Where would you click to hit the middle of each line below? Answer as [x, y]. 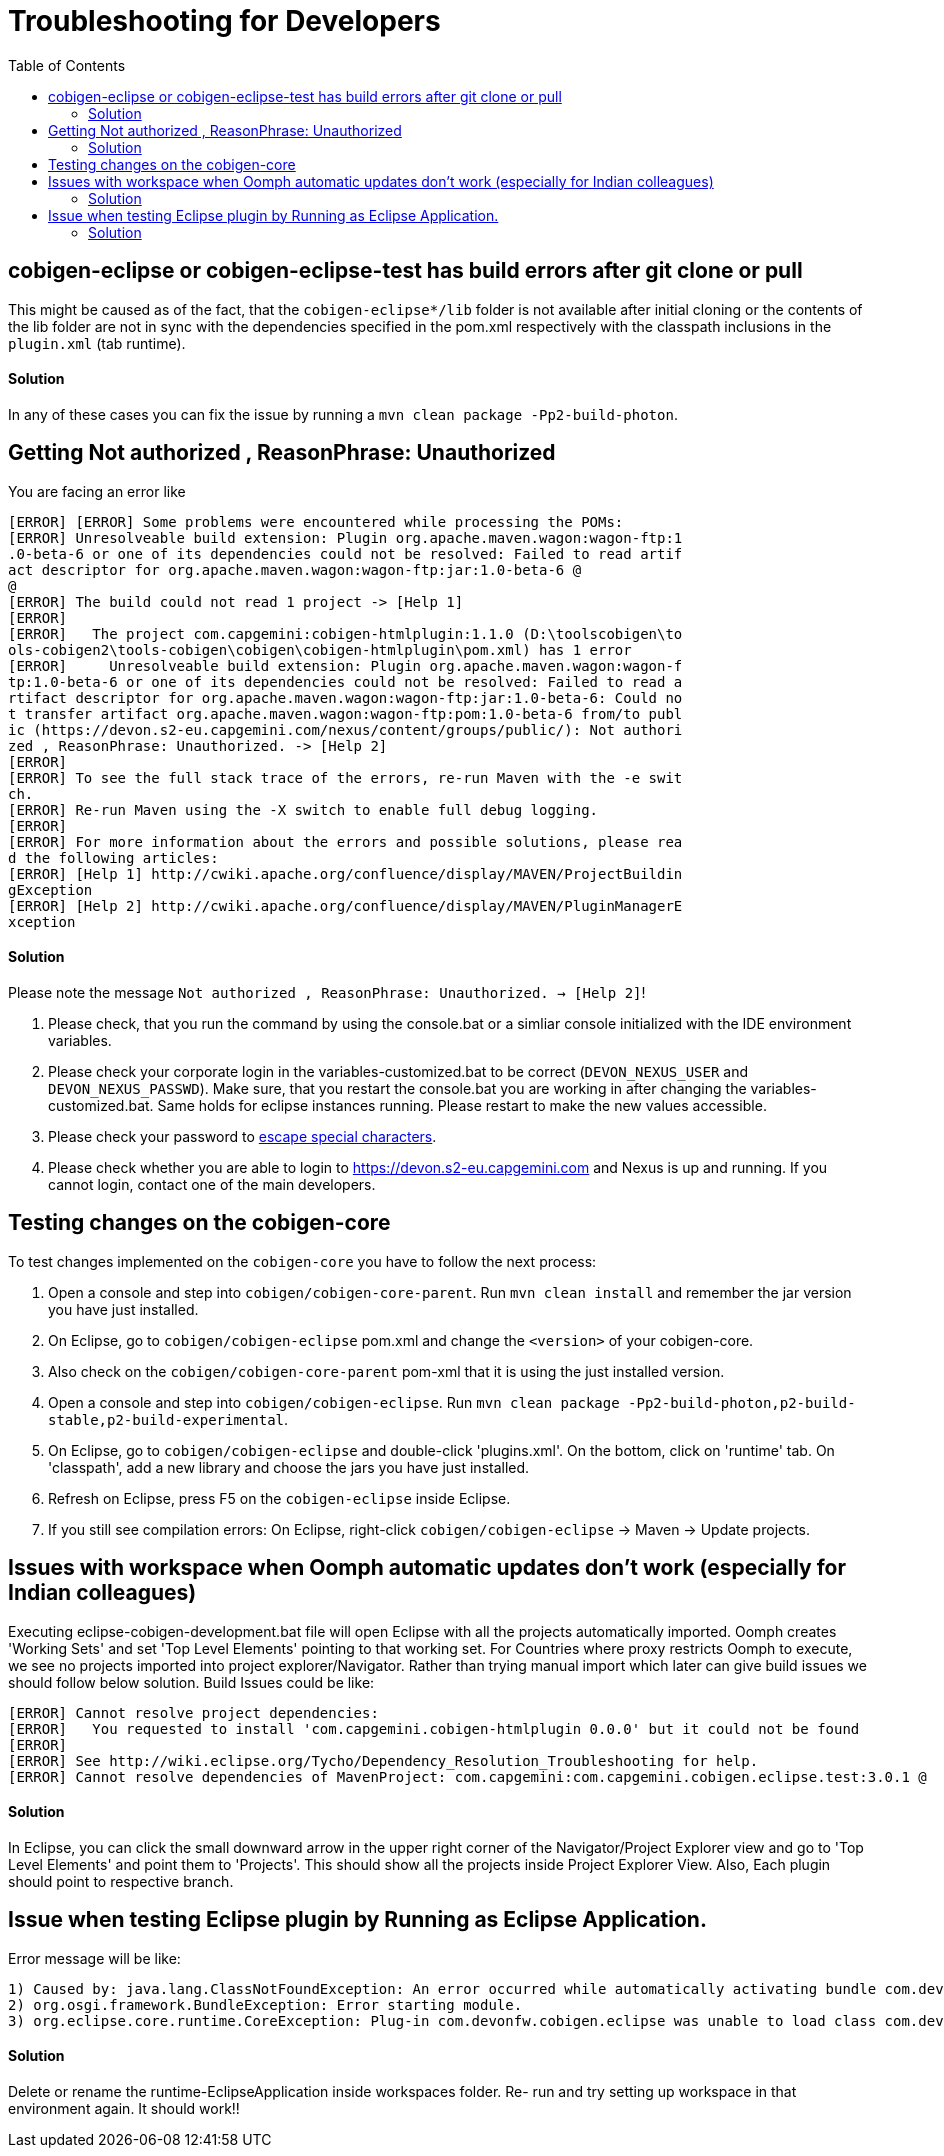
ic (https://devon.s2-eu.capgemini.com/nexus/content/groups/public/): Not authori [345, 729]
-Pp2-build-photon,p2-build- [742, 1402]
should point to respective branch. [121, 1881]
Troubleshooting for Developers [224, 21]
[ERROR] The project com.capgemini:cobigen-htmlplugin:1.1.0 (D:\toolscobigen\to [345, 633]
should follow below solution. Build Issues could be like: [191, 1682]
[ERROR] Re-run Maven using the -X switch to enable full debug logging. [303, 809]
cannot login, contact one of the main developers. [212, 1184]
